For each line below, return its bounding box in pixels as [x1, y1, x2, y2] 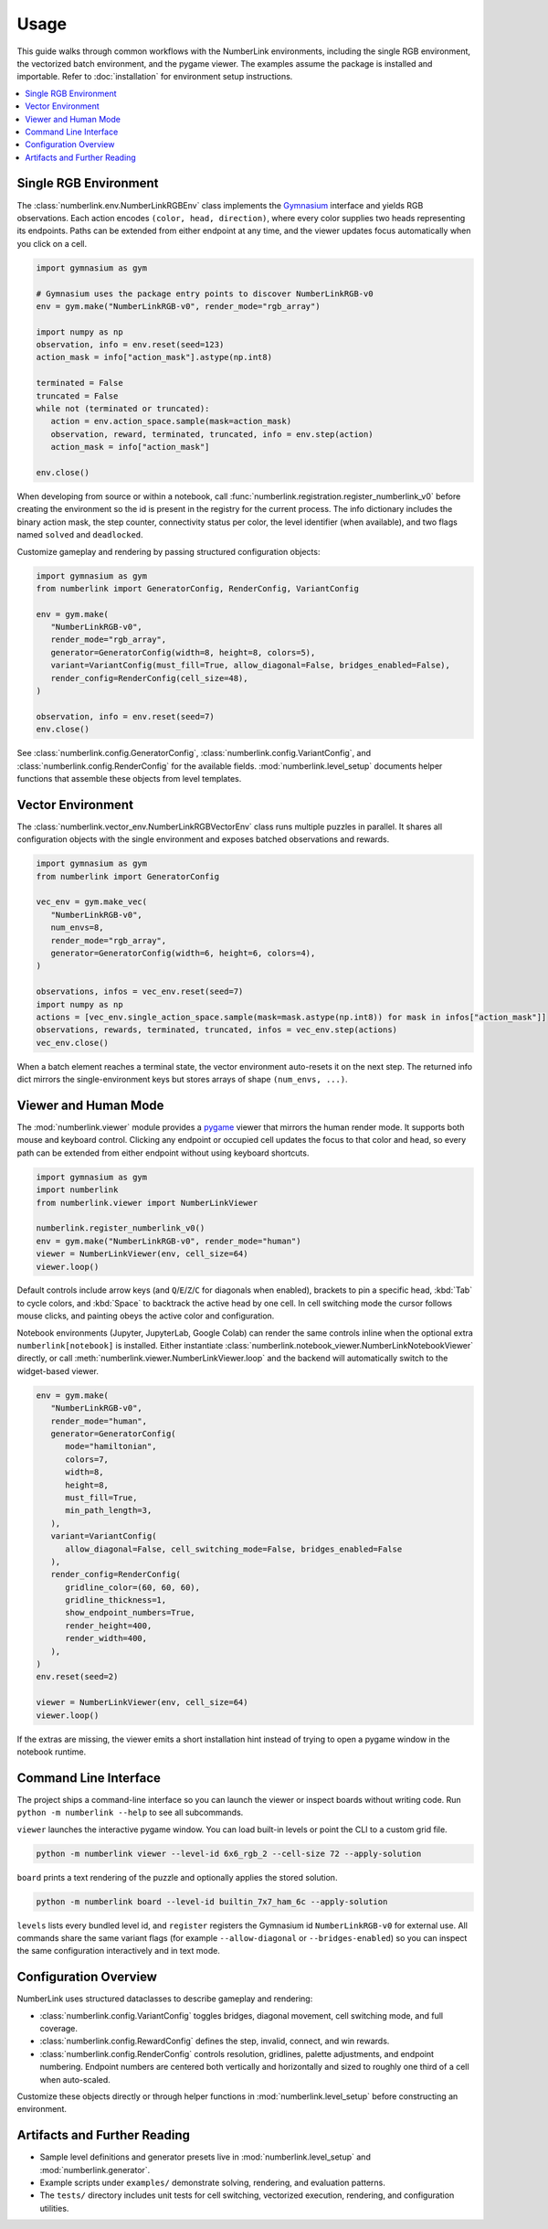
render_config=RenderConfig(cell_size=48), [50, 673, 248, 683]
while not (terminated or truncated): [36, 403, 210, 414]
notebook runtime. [16, 1746, 87, 1757]
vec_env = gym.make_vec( [36, 897, 148, 907]
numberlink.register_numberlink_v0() [36, 1223, 205, 1233]
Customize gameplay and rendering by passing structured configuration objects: [16, 546, 321, 557]
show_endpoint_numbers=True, [65, 1607, 195, 1618]
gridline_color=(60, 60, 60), [65, 1582, 201, 1593]
